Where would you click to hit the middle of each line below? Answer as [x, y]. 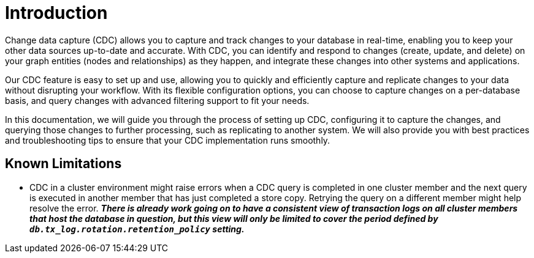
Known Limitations [63, 164]
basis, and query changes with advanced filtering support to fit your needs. [157, 100]
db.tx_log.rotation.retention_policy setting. [137, 229]
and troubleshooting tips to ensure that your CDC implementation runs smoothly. [168, 140]
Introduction [56, 13]
